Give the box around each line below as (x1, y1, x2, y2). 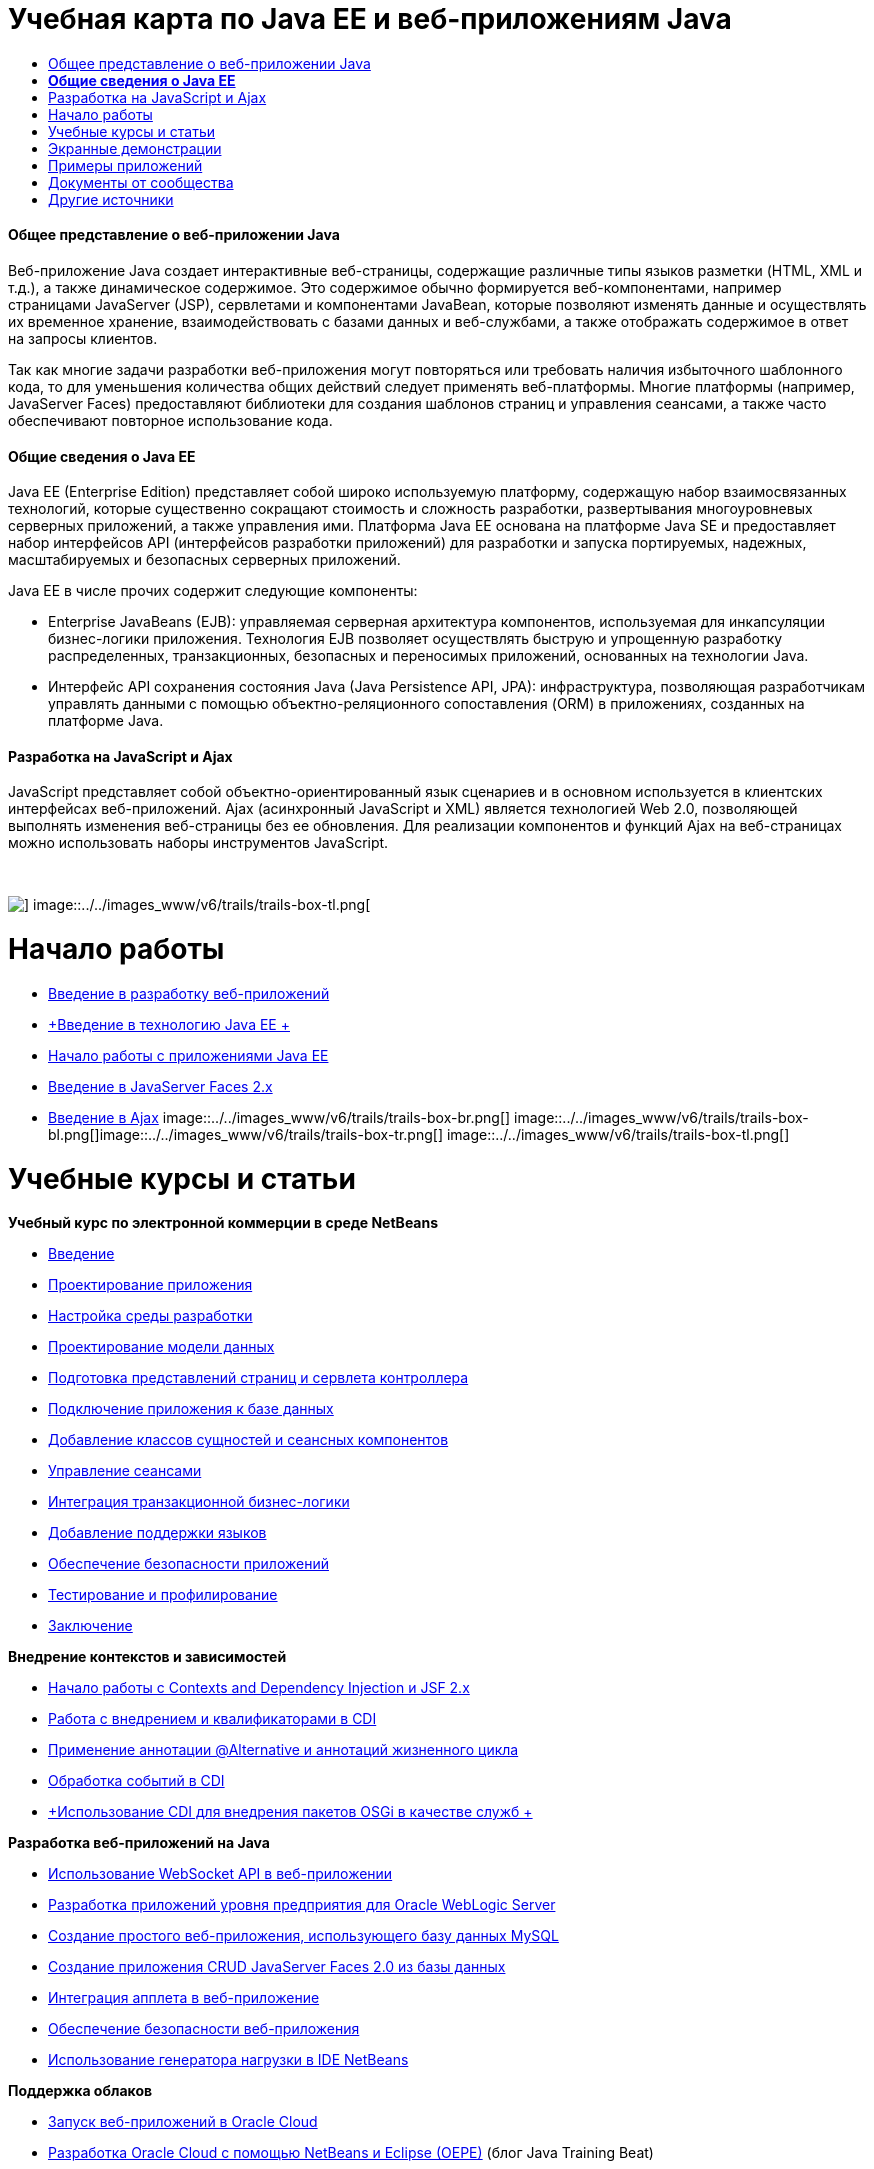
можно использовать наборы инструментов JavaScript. (8, 834, 389, 852)
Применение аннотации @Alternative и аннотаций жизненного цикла (48, 1741, 519, 1759)
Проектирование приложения (48, 1276, 253, 1294)
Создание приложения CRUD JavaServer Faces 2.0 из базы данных (48, 1958, 506, 1976)
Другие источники (48, 190, 174, 208)
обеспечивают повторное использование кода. (8, 411, 333, 429)
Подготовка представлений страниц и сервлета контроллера (48, 1369, 469, 1387)
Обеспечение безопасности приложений (48, 1555, 329, 1573)
